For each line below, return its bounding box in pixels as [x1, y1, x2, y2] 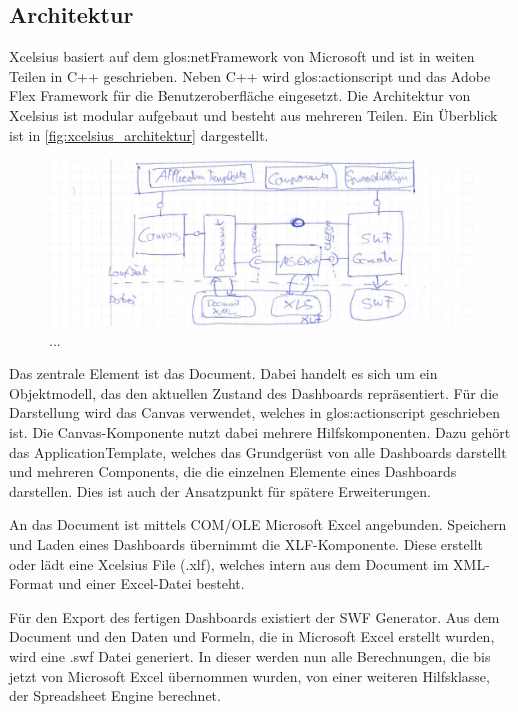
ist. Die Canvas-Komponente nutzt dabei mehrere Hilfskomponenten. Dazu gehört [9, 422, 511, 442]
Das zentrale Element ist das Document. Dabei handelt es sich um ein [9, 363, 438, 384]
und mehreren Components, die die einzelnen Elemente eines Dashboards [9, 461, 457, 482]
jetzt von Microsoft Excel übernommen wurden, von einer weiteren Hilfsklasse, [9, 665, 490, 686]
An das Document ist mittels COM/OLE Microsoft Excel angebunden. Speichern [9, 514, 507, 535]
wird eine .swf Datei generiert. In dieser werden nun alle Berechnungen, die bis [9, 645, 491, 666]
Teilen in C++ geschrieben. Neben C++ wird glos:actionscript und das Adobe [9, 65, 491, 86]
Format [9, 573, 54, 594]
